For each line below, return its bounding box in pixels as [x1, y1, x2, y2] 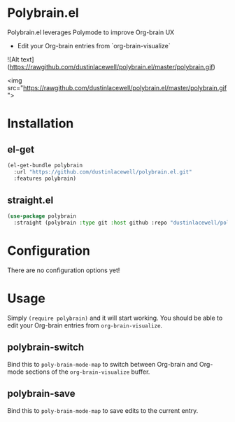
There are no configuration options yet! [7, 266, 120, 274]
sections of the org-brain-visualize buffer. [25, 367, 150, 376]
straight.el [7, 194, 54, 206]
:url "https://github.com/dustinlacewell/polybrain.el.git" [13, 168, 192, 176]
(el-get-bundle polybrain [7, 162, 83, 169]
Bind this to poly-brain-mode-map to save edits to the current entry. [7, 406, 199, 414]
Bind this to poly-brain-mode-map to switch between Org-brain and [7, 360, 198, 368]
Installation [7, 115, 74, 132]
